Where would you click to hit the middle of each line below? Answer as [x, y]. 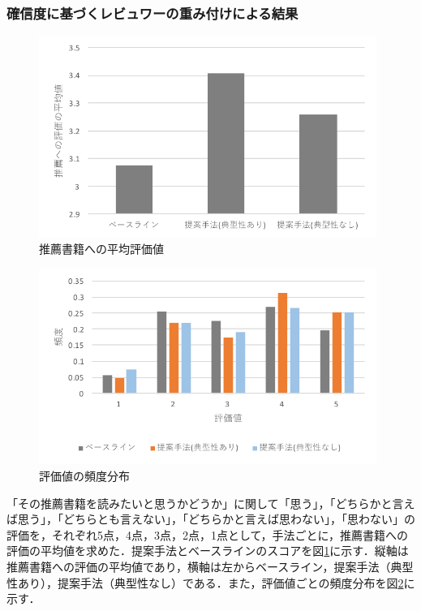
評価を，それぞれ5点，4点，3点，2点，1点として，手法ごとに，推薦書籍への [207, 534]
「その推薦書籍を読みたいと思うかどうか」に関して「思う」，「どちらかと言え [211, 503]
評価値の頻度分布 [84, 475]
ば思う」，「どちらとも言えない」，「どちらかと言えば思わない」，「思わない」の [211, 519]
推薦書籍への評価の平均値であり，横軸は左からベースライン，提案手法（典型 [210, 566]
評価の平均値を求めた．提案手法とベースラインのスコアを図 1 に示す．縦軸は [208, 551]
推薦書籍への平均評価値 [101, 249]
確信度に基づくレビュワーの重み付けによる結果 [153, 13]
